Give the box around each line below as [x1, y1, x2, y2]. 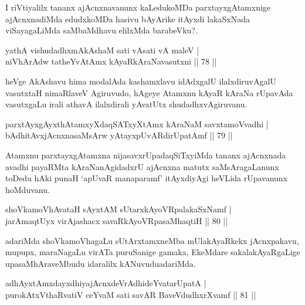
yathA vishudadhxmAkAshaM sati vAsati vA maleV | [5, 43, 199, 56]
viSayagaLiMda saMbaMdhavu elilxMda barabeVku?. [5, 24, 198, 36]
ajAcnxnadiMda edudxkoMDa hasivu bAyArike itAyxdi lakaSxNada [5, 12, 250, 25]
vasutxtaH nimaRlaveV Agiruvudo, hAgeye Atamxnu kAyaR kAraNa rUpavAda [5, 86, 293, 99]
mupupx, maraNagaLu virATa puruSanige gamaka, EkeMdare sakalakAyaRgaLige [5, 246, 300, 258]
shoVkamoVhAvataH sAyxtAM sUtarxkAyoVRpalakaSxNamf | [5, 203, 232, 215]
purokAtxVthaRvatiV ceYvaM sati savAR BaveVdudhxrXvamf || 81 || [5, 288, 256, 300]
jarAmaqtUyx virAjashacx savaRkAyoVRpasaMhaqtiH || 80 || [5, 214, 228, 226]
